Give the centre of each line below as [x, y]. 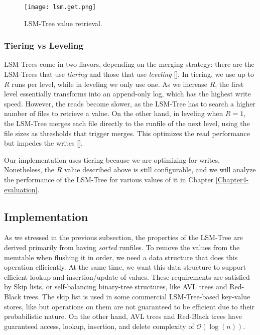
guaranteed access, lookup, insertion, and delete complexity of [99, 326]
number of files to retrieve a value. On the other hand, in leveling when [114, 113]
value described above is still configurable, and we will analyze [160, 170]
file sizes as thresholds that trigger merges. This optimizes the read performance [127, 133]
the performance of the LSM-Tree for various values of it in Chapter [109, 179]
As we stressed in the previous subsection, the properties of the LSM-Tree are [123, 237]
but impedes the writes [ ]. [43, 143]
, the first [229, 84]
